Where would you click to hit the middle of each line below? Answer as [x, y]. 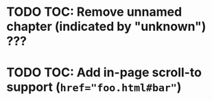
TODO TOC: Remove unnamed [94, 12]
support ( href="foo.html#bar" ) [94, 87]
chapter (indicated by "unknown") [106, 26]
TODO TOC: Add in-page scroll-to [104, 72]
